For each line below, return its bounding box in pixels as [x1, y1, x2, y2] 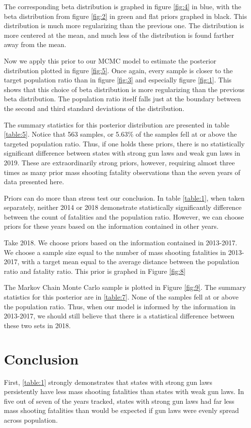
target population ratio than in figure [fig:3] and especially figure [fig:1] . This [4, 75, 232, 85]
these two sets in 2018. [4, 320, 71, 330]
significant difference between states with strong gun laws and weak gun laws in [4, 148, 240, 158]
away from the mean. [4, 39, 66, 49]
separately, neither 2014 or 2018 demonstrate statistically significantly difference [4, 202, 242, 212]
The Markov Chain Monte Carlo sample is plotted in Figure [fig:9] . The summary [4, 282, 246, 292]
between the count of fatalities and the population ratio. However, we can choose [4, 211, 244, 222]
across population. [4, 414, 58, 425]
